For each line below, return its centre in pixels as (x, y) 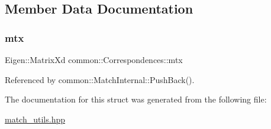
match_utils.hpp (35, 119)
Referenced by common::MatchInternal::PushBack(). (100, 79)
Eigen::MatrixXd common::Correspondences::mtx (94, 59)
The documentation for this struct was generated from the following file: (136, 99)
